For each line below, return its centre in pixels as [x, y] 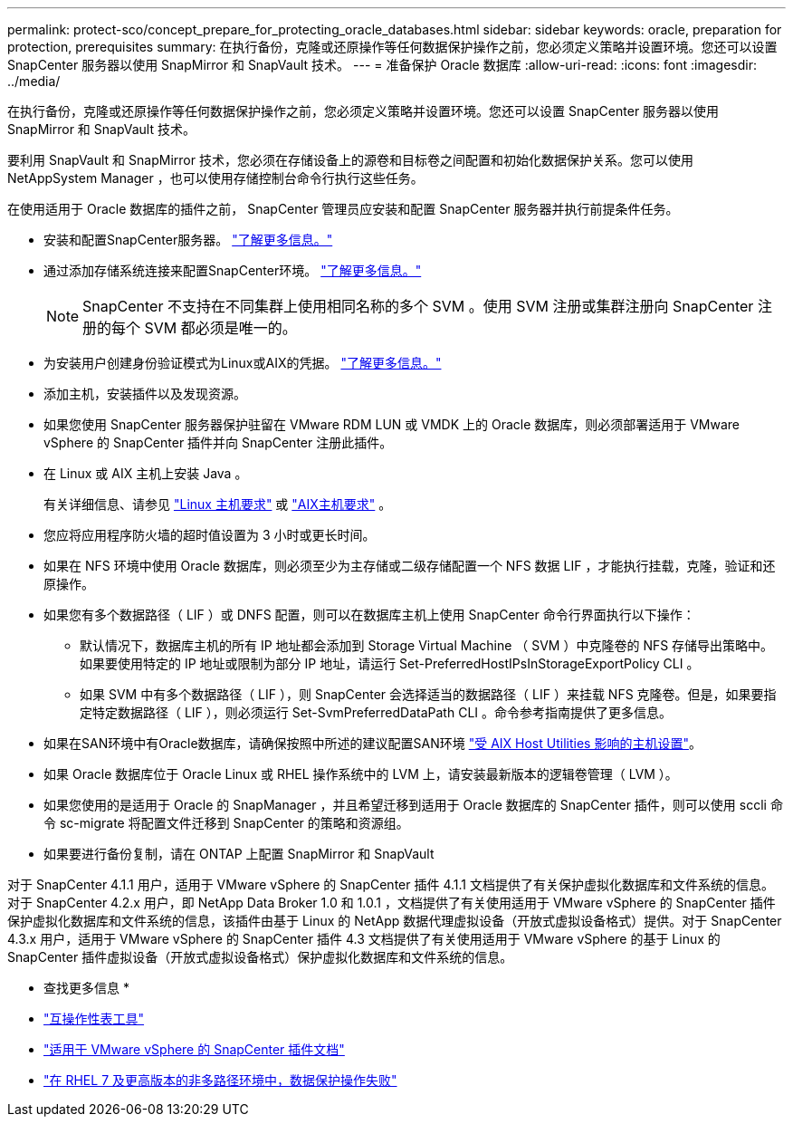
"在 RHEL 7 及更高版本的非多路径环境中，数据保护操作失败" [220, 1080]
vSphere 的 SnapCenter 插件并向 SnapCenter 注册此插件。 [218, 442]
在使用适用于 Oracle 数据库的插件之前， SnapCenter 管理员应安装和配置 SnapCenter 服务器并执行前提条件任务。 [343, 209]
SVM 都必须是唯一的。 [220, 328]
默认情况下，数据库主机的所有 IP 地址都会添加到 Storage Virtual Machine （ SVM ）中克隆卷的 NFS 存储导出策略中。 [427, 645]
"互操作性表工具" [94, 1018]
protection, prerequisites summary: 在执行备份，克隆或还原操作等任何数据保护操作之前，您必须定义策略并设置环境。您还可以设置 [392, 47]
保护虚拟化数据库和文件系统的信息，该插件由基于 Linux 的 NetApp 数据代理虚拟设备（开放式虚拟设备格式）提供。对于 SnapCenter [395, 921]
